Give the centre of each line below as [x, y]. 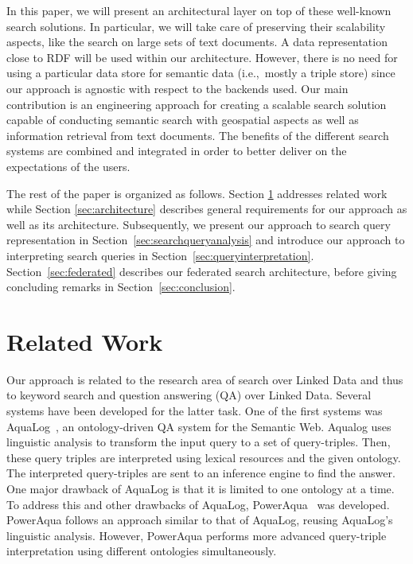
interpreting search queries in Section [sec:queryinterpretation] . [160, 255]
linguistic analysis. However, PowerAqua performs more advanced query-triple [197, 535]
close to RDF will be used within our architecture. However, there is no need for [202, 57]
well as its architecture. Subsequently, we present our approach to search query [199, 224]
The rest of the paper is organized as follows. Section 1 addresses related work [197, 193]
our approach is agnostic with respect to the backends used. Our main [177, 88]
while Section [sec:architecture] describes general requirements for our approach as [207, 209]
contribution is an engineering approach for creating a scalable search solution [197, 104]
